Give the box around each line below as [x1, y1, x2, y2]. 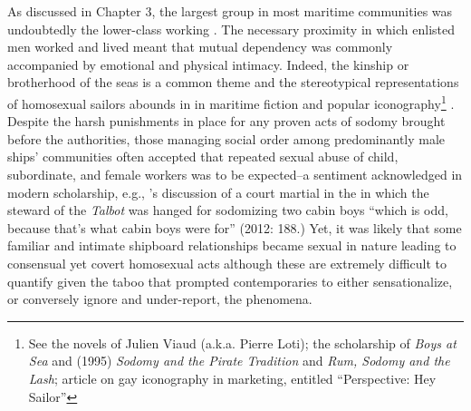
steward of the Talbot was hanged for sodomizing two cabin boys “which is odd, [7, 201, 448, 220]
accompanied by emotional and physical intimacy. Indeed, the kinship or [7, 54, 409, 73]
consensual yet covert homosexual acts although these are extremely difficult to [7, 253, 447, 272]
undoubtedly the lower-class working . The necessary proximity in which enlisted [7, 19, 456, 38]
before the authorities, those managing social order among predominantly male [7, 129, 446, 148]
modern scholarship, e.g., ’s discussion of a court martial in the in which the [7, 182, 429, 201]
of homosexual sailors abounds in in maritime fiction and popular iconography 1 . [7, 91, 455, 113]
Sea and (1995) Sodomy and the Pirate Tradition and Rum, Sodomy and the [28, 351, 450, 370]
